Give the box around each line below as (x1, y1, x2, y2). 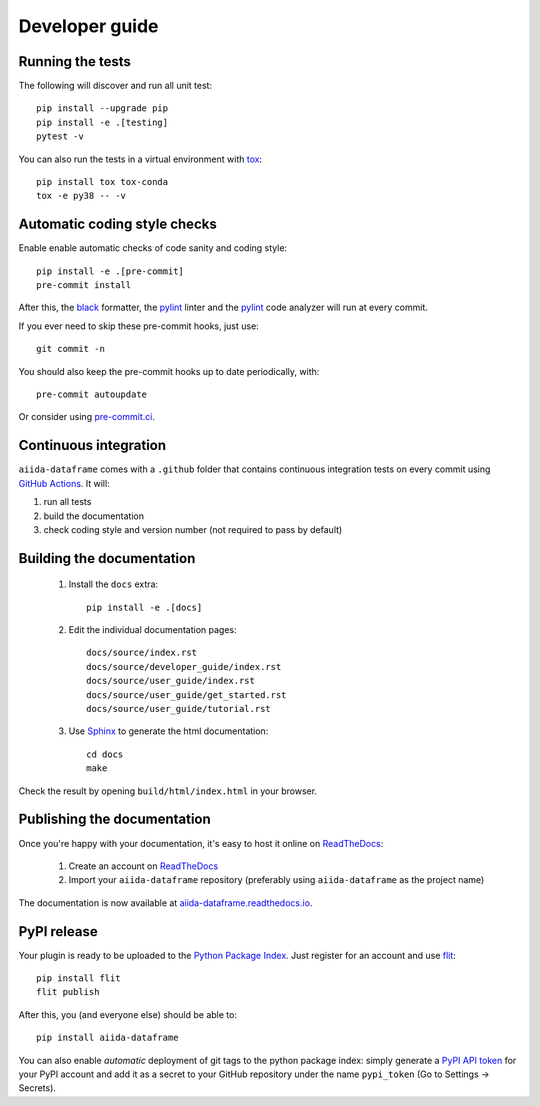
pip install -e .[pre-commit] (36, 265, 185, 277)
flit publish (36, 986, 100, 998)
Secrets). (18, 1082, 57, 1094)
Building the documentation (18, 550, 196, 567)
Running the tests (18, 53, 132, 70)
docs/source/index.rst (86, 647, 198, 659)
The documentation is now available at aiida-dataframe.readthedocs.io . (18, 896, 313, 909)
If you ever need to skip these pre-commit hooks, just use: (18, 320, 259, 332)
